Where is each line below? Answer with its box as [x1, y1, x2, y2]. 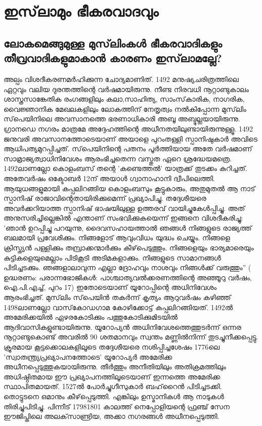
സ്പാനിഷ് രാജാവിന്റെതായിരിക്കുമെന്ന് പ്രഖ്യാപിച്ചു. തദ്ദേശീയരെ [4, 193, 206, 203]
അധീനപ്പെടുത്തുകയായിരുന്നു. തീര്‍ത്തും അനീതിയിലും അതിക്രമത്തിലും [4, 361, 226, 372]
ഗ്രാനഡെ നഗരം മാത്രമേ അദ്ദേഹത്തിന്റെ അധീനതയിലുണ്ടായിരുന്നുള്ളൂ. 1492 [4, 123, 253, 134]
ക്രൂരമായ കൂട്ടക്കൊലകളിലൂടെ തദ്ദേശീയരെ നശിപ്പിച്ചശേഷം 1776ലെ [4, 342, 220, 352]
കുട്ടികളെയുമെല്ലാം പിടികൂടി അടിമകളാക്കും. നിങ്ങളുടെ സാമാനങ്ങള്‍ [4, 252, 221, 263]
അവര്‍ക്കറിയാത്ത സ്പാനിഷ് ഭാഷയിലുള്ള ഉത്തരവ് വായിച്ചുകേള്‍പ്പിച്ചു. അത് [4, 202, 245, 213]
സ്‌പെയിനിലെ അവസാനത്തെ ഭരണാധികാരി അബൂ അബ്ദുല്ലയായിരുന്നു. [4, 113, 240, 124]
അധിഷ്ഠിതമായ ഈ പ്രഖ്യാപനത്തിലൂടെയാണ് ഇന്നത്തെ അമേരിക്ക [4, 371, 221, 381]
